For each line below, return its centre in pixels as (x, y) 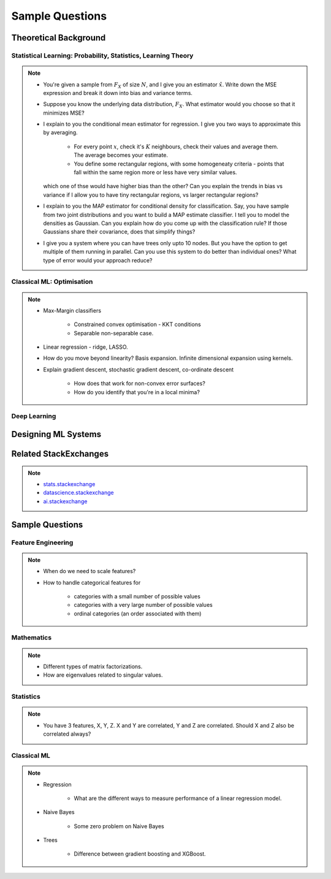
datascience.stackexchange (78, 493)
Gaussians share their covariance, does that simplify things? (119, 232)
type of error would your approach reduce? (98, 260)
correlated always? (67, 734)
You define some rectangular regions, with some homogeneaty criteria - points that (179, 164)
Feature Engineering (42, 542)
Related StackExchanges (60, 454)
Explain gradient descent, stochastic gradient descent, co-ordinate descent (139, 369)
